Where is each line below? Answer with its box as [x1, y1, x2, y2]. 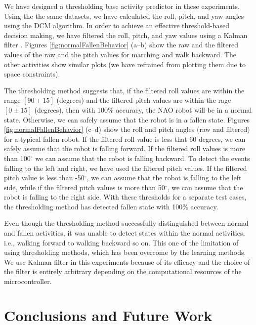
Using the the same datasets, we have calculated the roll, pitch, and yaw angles [4, 10, 244, 21]
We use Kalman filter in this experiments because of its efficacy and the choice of [4, 256, 250, 267]
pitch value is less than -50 [4, 172, 85, 183]
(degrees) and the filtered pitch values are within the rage [56, 95, 231, 105]
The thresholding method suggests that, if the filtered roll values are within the [4, 85, 245, 95]
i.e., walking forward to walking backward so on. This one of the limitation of [4, 237, 239, 247]
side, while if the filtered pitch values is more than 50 [4, 182, 165, 192]
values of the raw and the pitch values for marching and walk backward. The [4, 49, 237, 59]
